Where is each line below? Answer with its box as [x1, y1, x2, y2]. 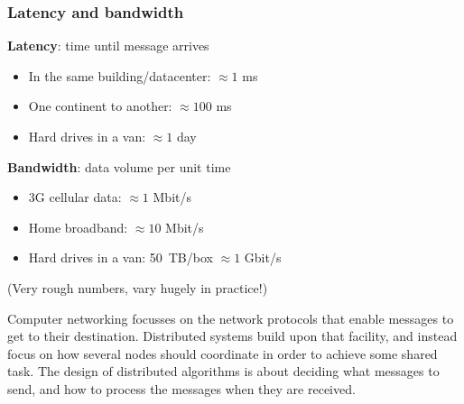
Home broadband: [28, 217, 128, 236]
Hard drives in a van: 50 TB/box [28, 248, 213, 267]
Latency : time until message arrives [7, 36, 209, 55]
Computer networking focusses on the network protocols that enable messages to [7, 308, 454, 327]
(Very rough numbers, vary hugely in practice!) [7, 278, 268, 297]
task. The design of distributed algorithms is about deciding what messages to [7, 362, 440, 381]
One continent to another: [28, 96, 172, 115]
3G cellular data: [28, 188, 122, 207]
